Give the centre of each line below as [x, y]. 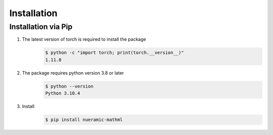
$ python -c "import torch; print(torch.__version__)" [115, 53]
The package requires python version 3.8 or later [73, 73]
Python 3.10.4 [63, 93]
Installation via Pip [41, 27]
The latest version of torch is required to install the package [84, 39]
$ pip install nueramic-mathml [84, 120]
